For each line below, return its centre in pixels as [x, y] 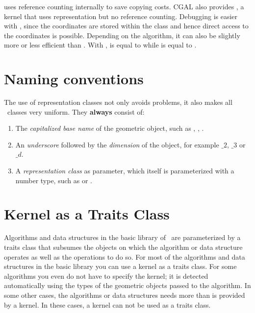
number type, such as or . [54, 180]
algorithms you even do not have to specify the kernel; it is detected [106, 276]
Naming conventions [74, 79]
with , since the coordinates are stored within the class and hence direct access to [126, 26]
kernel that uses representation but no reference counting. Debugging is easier [121, 16]
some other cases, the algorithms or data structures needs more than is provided [125, 295]
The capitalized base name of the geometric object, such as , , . [110, 128]
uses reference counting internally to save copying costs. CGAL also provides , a [124, 6]
